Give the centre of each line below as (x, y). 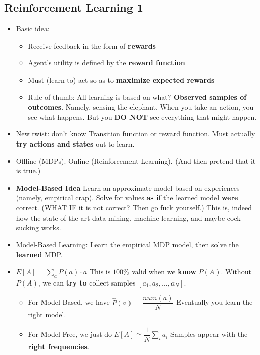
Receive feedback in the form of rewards (92, 45)
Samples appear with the (209, 334)
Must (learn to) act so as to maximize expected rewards (121, 79)
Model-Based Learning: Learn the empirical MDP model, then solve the (127, 244)
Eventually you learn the (214, 302)
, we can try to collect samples (87, 282)
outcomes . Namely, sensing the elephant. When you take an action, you (141, 107)
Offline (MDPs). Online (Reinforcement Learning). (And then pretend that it (136, 161)
